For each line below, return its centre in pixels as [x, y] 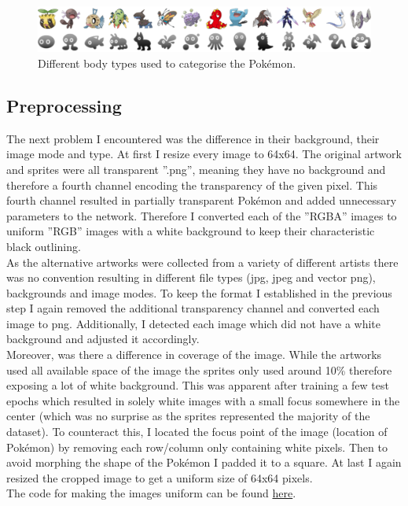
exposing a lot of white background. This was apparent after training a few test [198, 385]
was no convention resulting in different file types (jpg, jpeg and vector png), [191, 277]
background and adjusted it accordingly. [103, 339]
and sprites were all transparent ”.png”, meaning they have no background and [196, 169]
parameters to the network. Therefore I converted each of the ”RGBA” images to [202, 215]
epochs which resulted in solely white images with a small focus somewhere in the [203, 400]
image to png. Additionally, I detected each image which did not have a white [193, 323]
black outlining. [44, 246]
